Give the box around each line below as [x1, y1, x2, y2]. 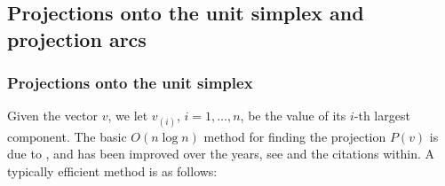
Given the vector [7, 106, 99, 125]
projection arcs [7, 25, 147, 52]
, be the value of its [240, 106, 346, 125]
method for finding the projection [203, 127, 386, 145]
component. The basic [7, 127, 127, 145]
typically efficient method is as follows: [7, 161, 218, 180]
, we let [107, 106, 148, 125]
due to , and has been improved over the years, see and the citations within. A [7, 144, 435, 163]
